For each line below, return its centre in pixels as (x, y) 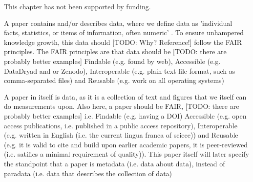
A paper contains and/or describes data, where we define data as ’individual (118, 23)
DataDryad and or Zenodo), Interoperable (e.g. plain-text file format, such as (120, 71)
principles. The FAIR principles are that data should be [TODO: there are (115, 51)
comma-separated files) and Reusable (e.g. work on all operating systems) (114, 80)
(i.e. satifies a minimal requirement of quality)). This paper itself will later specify (126, 154)
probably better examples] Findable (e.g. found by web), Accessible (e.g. (112, 61)
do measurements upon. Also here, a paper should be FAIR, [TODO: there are (122, 106)
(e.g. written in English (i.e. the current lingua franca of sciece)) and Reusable (121, 135)
